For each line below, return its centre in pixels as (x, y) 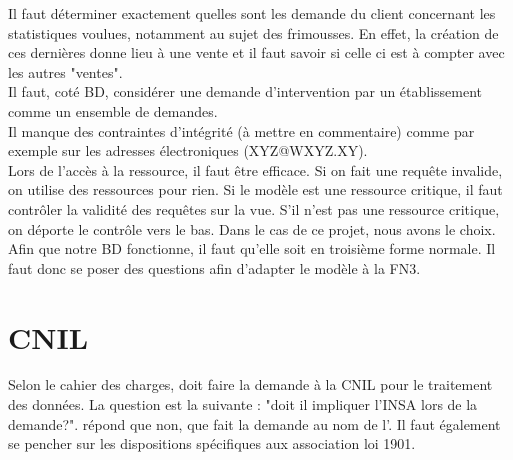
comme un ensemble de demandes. (113, 110)
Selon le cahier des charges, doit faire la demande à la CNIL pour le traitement (250, 384)
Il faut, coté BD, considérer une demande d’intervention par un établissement (245, 91)
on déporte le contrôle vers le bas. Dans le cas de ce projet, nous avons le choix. (252, 228)
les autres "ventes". (65, 71)
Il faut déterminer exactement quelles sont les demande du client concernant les (252, 13)
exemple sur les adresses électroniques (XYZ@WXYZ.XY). (188, 150)
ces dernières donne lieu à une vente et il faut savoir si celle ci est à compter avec (256, 52)
